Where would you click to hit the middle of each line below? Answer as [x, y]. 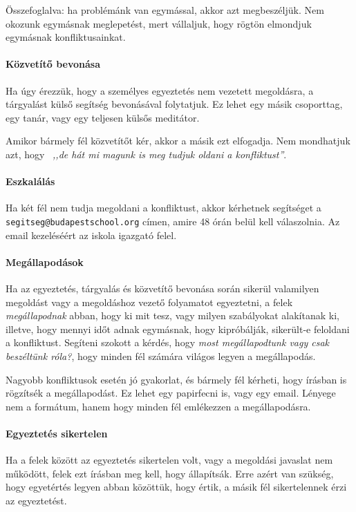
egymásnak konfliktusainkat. [66, 37]
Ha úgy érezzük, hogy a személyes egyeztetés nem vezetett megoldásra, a [160, 90]
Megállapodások [45, 262]
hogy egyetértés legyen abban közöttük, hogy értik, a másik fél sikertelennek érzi [176, 487]
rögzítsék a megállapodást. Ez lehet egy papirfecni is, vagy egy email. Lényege [171, 393]
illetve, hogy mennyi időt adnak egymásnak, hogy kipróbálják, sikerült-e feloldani [178, 329]
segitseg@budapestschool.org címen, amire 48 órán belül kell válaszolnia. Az [173, 221]
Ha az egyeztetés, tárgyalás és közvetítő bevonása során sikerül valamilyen [162, 288]
